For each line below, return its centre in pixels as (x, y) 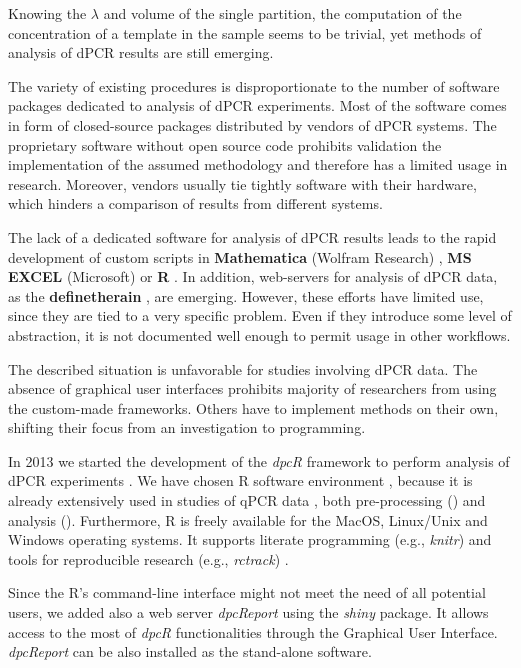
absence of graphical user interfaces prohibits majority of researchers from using (252, 388)
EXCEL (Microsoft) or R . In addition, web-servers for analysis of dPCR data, (253, 276)
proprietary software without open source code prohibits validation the (225, 144)
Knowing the (47, 13)
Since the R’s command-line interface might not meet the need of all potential (247, 592)
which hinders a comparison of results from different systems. (195, 203)
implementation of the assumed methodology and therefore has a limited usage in (258, 164)
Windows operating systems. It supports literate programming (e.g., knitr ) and (250, 539)
